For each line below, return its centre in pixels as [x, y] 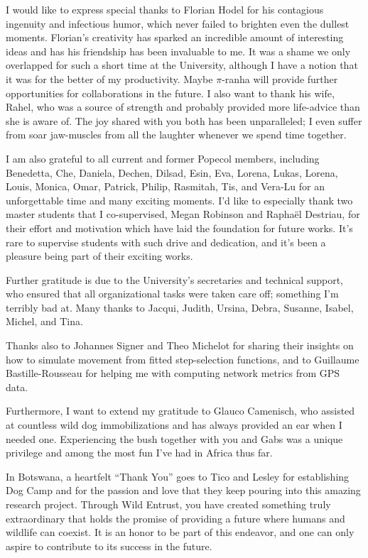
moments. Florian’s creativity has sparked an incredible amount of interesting [175, 37]
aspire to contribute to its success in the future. [109, 546]
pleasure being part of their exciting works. [99, 256]
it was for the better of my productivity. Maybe [109, 78]
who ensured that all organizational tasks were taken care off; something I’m [172, 294]
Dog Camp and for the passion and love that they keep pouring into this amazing [183, 490]
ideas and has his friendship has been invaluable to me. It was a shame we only [178, 51]
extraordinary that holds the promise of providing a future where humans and [175, 518]
